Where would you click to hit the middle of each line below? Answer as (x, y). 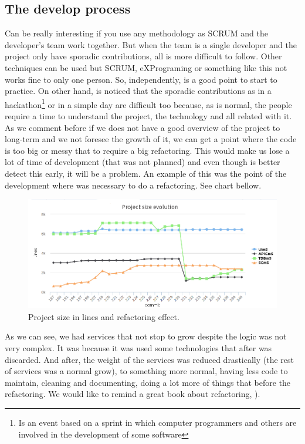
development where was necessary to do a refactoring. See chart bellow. (133, 185)
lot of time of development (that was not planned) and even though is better (143, 162)
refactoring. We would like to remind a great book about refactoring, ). (133, 394)
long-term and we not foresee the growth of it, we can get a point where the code (151, 139)
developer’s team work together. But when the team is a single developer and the (151, 44)
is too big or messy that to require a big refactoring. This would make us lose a (147, 150)
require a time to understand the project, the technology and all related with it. (148, 116)
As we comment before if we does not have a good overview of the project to (143, 127)
